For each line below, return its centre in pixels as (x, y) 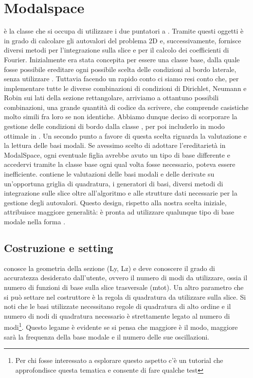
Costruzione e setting (59, 247)
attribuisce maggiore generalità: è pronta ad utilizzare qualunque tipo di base (119, 212)
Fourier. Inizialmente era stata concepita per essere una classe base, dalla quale (122, 59)
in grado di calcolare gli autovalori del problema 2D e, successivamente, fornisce (123, 40)
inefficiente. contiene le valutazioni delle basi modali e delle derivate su (109, 174)
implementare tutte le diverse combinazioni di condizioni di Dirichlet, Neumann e (125, 88)
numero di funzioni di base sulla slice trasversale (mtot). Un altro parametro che (124, 287)
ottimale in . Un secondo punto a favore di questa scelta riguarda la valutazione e (125, 135)
